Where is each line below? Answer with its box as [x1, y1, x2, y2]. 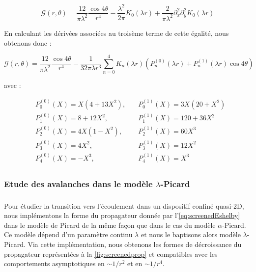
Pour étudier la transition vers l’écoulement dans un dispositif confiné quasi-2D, [4, 200, 244, 211]
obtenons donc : [4, 37, 52, 48]
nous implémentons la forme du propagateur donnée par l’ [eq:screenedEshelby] [4, 210, 240, 220]
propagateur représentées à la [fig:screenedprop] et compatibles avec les [4, 248, 218, 259]
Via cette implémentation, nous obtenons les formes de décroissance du [28, 239, 242, 249]
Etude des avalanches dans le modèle [4, 178, 153, 190]
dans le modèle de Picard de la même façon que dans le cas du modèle [4, 219, 216, 230]
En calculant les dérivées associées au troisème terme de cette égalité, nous [4, 27, 229, 38]
